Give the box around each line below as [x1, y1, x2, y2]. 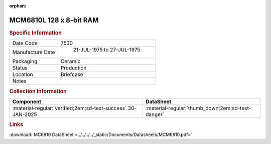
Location [12, 71, 33, 78]
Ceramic [60, 58, 81, 65]
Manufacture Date [12, 49, 55, 56]
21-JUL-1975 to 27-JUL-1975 [73, 46, 141, 53]
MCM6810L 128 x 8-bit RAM [9, 15, 99, 24]
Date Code [12, 40, 38, 47]
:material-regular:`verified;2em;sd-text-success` [12, 104, 127, 111]
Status [12, 64, 28, 71]
